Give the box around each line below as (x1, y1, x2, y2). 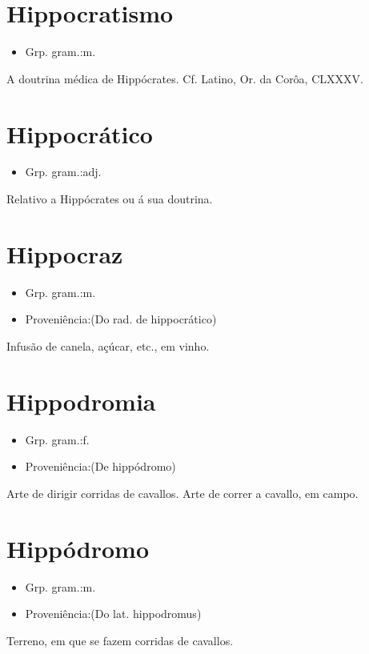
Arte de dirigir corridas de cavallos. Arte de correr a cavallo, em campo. (6, 484, 359, 501)
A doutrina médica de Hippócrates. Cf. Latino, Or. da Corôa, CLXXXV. (6, 70, 363, 86)
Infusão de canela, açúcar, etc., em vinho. (6, 337, 210, 354)
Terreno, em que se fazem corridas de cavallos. (6, 632, 234, 648)
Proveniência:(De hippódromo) (25, 458, 176, 475)
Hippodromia (6, 384, 156, 417)
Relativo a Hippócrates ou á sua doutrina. (6, 191, 213, 207)
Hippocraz (6, 237, 123, 270)
